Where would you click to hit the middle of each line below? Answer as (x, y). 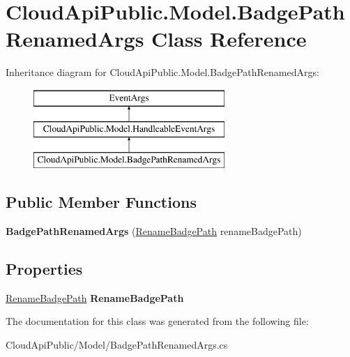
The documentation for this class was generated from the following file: (157, 321)
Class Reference (229, 39)
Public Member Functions (101, 202)
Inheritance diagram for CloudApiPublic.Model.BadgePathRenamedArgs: (162, 72)
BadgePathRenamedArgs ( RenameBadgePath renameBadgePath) (154, 231)
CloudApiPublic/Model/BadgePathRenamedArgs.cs (117, 345)
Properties (44, 269)
